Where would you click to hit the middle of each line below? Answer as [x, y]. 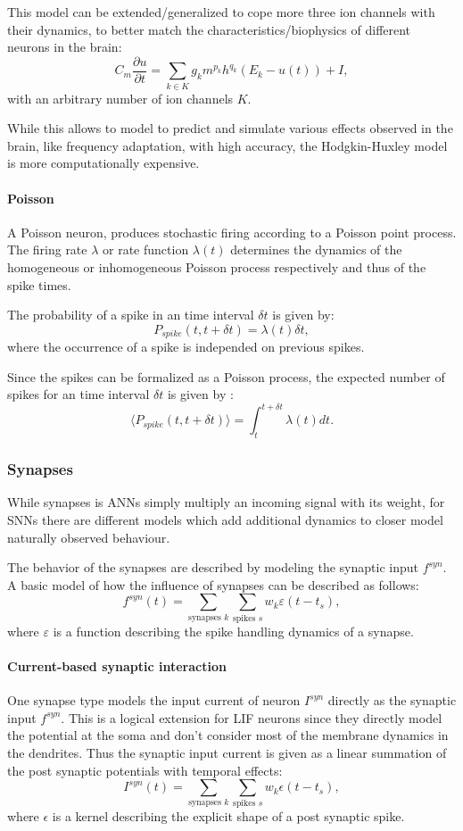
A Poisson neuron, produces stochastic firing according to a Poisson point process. [232, 232]
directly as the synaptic [392, 700]
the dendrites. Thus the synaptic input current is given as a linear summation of [227, 752]
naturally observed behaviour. [89, 537]
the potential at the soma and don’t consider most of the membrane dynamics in [228, 735]
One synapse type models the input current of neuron [154, 700]
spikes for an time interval [79, 394]
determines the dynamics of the [316, 249]
